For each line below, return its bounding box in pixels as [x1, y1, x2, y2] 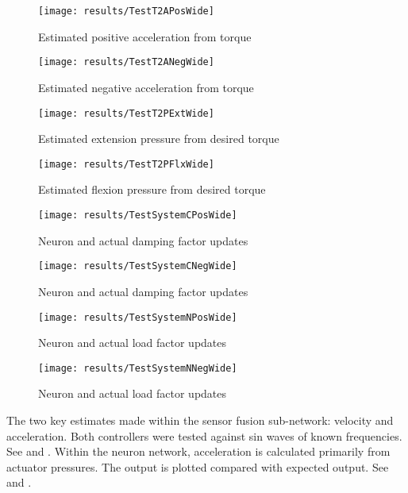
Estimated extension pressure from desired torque [38, 130, 279, 147]
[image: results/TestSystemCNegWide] [38, 260, 237, 272]
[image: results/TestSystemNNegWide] [38, 362, 237, 374]
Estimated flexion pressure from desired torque [38, 181, 266, 198]
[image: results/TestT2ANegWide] [38, 56, 214, 68]
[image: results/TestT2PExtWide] [38, 107, 214, 119]
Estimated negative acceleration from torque [38, 79, 254, 95]
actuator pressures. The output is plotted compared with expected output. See [6, 458, 389, 475]
